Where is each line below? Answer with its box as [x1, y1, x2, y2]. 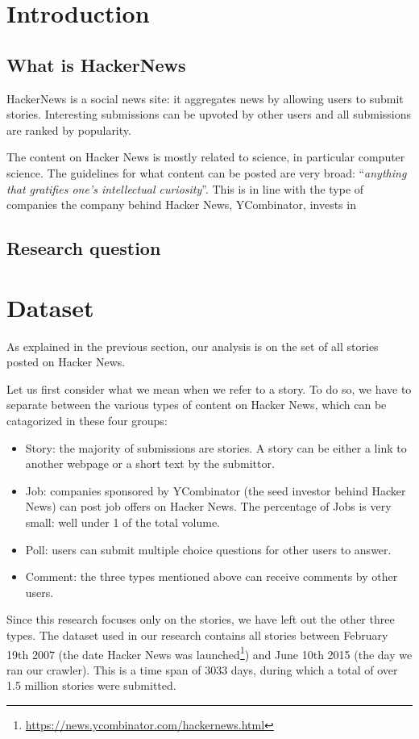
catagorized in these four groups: [6, 412, 168, 429]
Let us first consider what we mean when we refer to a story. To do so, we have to [6, 380, 412, 397]
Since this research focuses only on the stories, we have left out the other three [6, 611, 395, 628]
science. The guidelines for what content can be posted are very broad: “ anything [6, 164, 407, 181]
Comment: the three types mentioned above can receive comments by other [25, 568, 398, 585]
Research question [6, 236, 161, 261]
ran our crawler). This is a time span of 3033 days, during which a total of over [6, 661, 398, 678]
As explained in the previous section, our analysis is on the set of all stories [6, 337, 379, 354]
